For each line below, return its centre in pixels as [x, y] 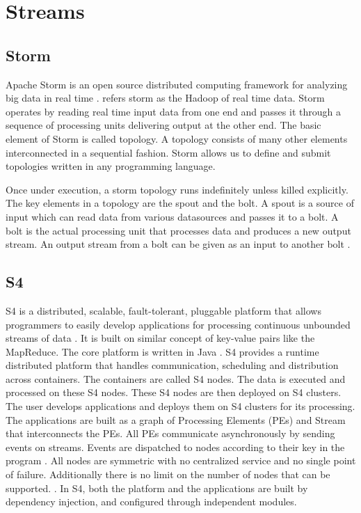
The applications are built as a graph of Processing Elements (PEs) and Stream [176, 419]
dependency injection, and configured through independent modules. [151, 502]
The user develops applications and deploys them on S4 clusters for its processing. [180, 406]
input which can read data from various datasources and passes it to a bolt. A [172, 216]
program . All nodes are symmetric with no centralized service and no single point [181, 460]
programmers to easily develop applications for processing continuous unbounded [178, 324]
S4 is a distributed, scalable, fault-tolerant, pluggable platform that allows [163, 310]
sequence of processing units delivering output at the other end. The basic [163, 125]
